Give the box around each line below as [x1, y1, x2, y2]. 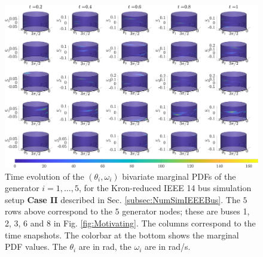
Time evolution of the [5, 170, 84, 182]
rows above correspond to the [5, 205, 112, 217]
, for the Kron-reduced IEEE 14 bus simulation [79, 182, 252, 194]
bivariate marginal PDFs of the [122, 170, 236, 182]
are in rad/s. [144, 240, 191, 253]
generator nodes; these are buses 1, [122, 205, 250, 217]
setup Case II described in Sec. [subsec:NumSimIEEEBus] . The [5, 193, 240, 205]
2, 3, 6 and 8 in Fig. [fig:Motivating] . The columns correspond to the [5, 217, 256, 229]
